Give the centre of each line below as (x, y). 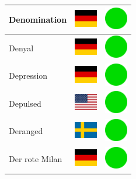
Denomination (38, 19)
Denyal (21, 48)
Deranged (26, 131)
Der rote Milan (36, 159)
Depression (28, 76)
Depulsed (25, 103)
